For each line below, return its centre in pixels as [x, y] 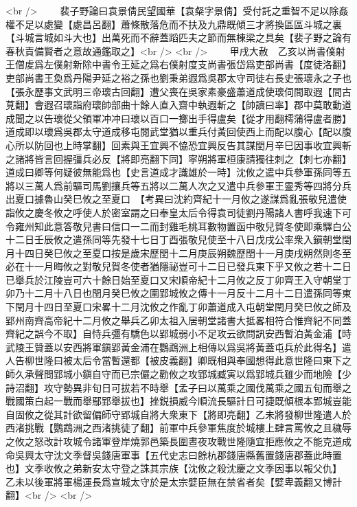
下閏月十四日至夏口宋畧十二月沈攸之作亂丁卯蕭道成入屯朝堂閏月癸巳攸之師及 [178, 307]
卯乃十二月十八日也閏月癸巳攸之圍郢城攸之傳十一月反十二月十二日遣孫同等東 [178, 293]
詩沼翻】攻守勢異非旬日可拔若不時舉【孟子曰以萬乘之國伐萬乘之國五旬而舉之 [178, 387]
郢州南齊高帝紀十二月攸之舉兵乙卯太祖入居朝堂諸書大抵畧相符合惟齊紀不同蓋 [178, 320]
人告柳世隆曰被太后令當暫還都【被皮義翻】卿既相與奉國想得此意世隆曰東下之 [178, 360]
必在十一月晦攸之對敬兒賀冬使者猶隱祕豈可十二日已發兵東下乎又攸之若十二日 [178, 266]
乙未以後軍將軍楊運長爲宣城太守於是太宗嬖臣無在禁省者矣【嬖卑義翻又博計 [174, 481]
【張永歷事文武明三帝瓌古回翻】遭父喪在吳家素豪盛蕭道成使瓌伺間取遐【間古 [178, 91]
